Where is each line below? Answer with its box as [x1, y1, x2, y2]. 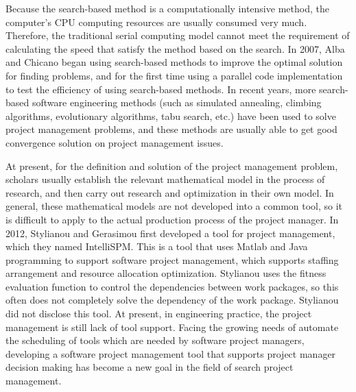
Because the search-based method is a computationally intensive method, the [5, 1, 329, 15]
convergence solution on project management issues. [5, 135, 224, 149]
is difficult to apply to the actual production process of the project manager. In [5, 212, 339, 226]
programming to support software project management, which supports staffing [5, 252, 339, 267]
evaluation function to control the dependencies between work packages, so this [5, 279, 339, 293]
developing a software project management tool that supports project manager [5, 346, 336, 360]
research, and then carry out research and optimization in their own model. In [5, 185, 334, 199]
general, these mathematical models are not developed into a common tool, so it [5, 199, 343, 213]
